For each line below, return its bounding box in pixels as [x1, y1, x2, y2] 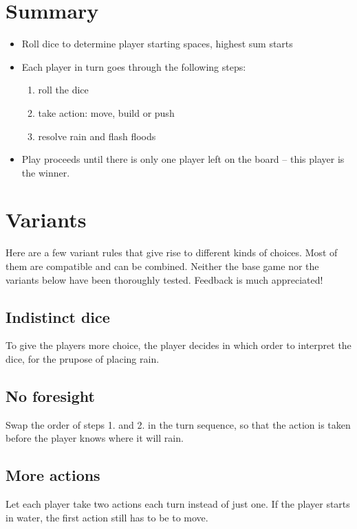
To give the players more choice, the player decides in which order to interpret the [6, 338, 351, 352]
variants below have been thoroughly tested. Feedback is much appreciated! [6, 272, 323, 286]
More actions [6, 464, 100, 486]
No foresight [6, 385, 95, 406]
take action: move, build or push [38, 105, 175, 120]
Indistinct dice [6, 306, 110, 327]
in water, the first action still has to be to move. [6, 510, 208, 524]
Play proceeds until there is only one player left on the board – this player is [21, 152, 345, 166]
